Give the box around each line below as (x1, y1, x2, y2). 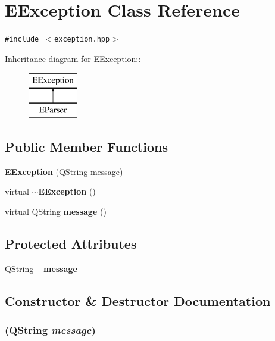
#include (5, 35, 39, 44)
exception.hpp (54, 35, 110, 44)
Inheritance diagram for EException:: (5, 52, 141, 64)
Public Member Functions (5, 137, 168, 155)
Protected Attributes (5, 234, 137, 252)
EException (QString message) (5, 165, 123, 177)
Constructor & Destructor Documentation (5, 291, 271, 309)
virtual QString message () (5, 205, 107, 217)
